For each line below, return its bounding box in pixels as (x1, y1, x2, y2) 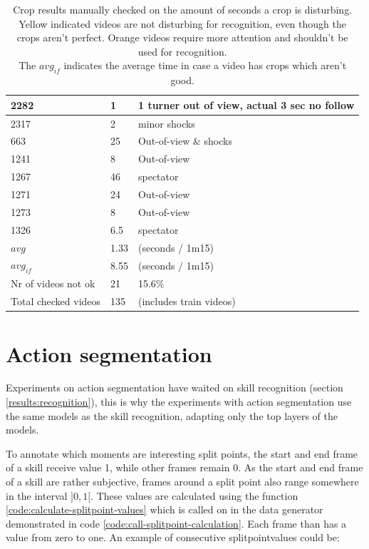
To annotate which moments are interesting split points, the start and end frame (6, 446, 358, 461)
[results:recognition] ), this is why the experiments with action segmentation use (6, 394, 352, 409)
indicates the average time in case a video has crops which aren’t (63, 58, 347, 73)
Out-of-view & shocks (137, 133, 232, 148)
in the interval (6, 488, 68, 503)
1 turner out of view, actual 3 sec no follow (137, 97, 355, 112)
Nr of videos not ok (11, 276, 95, 291)
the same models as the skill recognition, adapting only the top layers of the (6, 408, 338, 423)
